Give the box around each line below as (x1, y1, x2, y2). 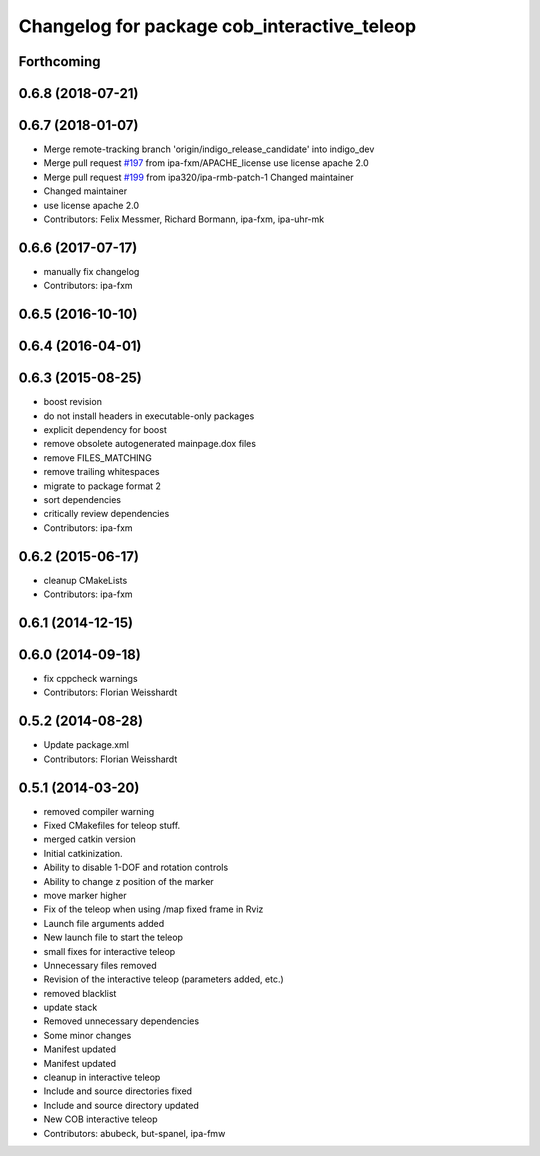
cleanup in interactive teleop (43, 1071, 161, 1084)
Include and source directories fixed (43, 1085, 193, 1097)
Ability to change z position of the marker (43, 875, 214, 887)
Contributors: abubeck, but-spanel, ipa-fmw (43, 1127, 226, 1139)
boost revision (43, 396, 102, 408)
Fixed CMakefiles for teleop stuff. (43, 820, 181, 831)
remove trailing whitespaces (43, 466, 160, 478)
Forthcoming (18, 53, 101, 70)
